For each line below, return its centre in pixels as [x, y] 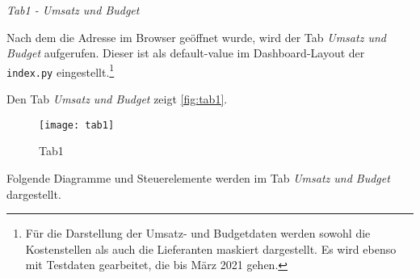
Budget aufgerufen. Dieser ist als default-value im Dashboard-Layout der [186, 53]
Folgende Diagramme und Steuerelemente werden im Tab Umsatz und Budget [198, 177]
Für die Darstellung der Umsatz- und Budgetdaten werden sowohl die [198, 233]
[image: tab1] [77, 125]
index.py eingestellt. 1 [61, 70]
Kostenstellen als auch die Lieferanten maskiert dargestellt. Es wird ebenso [211, 249]
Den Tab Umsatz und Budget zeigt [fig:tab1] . [117, 99]
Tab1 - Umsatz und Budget [73, 10]
